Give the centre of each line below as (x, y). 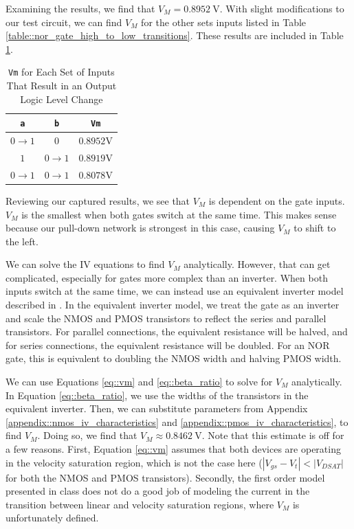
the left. (22, 241)
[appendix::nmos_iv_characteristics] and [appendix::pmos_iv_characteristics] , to (177, 421)
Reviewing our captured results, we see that (98, 200)
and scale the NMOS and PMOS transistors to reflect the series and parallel (166, 318)
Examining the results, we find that (80, 8)
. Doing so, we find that (87, 435)
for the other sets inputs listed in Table (224, 22)
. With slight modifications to (282, 8)
